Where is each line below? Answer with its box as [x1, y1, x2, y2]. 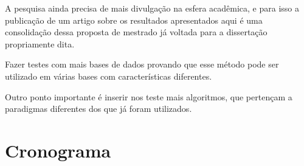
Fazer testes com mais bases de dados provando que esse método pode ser [5, 58, 279, 71]
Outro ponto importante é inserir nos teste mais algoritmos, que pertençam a [5, 90, 292, 103]
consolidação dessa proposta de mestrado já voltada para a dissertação [5, 26, 268, 38]
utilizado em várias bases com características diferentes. [5, 69, 212, 82]
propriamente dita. [5, 37, 75, 50]
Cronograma [5, 137, 111, 162]
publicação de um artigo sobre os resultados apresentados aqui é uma [5, 13, 263, 26]
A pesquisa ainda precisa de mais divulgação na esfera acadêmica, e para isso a [5, 2, 299, 14]
